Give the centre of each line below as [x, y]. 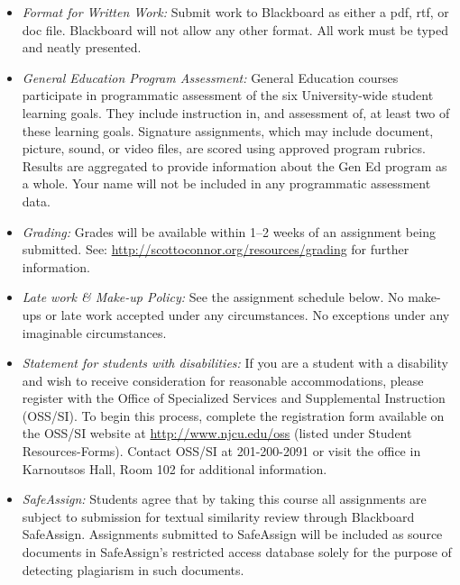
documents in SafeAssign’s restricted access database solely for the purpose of [237, 552]
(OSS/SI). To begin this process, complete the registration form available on [233, 415]
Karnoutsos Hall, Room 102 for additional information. [175, 468]
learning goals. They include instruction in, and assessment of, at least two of [236, 112]
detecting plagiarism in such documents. [133, 569]
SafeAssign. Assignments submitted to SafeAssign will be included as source [232, 534]
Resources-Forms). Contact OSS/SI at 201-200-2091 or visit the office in [221, 451]
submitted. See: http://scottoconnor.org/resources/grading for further [216, 249]
